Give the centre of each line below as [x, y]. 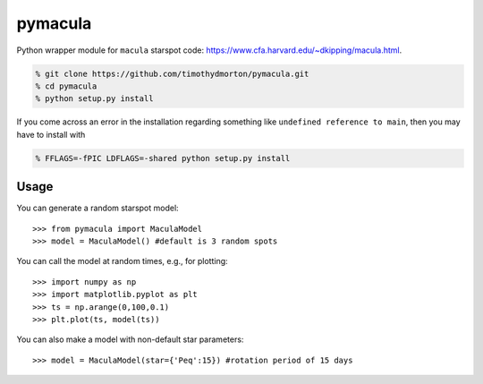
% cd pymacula [66, 86]
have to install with [51, 134]
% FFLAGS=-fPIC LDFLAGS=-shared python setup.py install [163, 158]
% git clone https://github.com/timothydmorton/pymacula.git [172, 73]
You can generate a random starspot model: [97, 208]
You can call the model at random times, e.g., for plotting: [122, 261]
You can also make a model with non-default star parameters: [130, 339]
